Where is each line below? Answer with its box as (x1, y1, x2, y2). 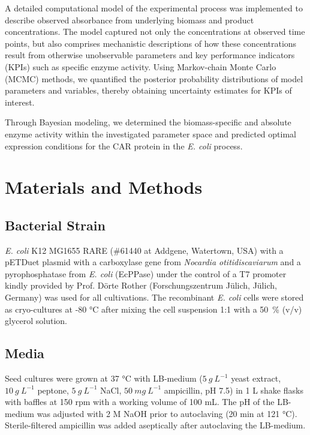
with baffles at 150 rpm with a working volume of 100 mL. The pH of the (5, 395, 275, 408)
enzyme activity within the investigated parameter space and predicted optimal (5, 127, 296, 140)
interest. (5, 95, 35, 108)
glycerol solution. (5, 314, 67, 327)
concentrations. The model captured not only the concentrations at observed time (5, 25, 305, 38)
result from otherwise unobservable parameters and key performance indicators (5, 49, 295, 61)
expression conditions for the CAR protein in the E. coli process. (5, 139, 243, 152)
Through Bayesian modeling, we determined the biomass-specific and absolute (5, 116, 291, 128)
